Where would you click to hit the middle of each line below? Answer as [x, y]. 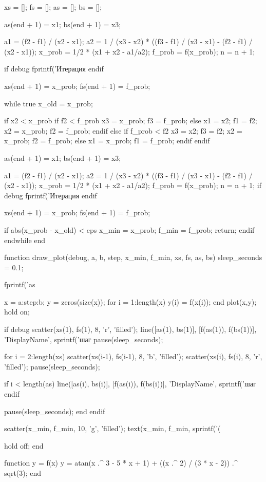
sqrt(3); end [23, 473]
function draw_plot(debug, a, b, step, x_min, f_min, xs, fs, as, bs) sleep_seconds [133, 257]
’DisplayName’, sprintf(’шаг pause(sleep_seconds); [84, 339]
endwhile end [25, 240]
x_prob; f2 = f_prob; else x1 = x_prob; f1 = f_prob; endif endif [107, 141]
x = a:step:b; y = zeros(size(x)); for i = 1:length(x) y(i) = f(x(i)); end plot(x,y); [130, 301]
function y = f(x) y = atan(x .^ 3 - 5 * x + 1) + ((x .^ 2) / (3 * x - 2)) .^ [121, 463]
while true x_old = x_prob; [49, 103]
